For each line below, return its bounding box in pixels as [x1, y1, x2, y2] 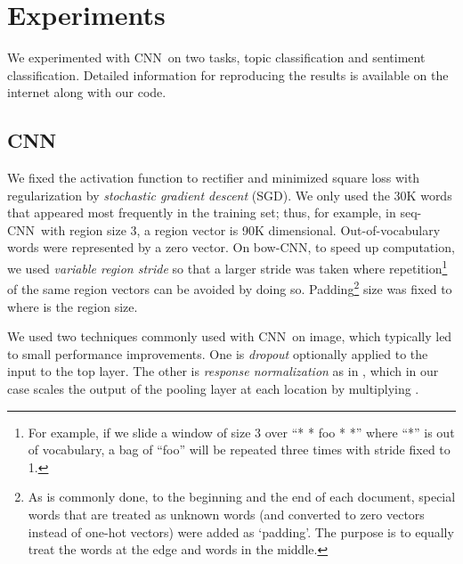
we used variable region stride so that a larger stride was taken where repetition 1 [7, 257, 448, 277]
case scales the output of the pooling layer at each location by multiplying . [7, 379, 419, 397]
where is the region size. [7, 297, 138, 315]
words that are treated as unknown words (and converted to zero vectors [28, 504, 425, 523]
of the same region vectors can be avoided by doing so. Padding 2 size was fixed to [7, 277, 452, 298]
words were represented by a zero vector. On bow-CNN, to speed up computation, [7, 238, 455, 257]
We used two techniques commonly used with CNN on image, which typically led [7, 327, 452, 346]
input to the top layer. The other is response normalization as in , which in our [7, 362, 439, 380]
